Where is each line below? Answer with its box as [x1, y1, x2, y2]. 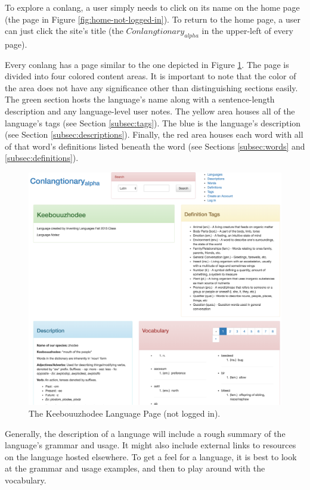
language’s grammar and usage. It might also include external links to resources [5, 439, 296, 451]
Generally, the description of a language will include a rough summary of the [5, 427, 286, 439]
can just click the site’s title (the [5, 24, 123, 37]
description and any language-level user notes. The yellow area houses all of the [5, 104, 295, 117]
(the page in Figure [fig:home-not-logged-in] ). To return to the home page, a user [5, 13, 300, 25]
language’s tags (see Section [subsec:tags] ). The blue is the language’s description [5, 116, 301, 129]
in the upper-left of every [201, 24, 293, 37]
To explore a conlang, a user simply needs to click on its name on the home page [5, 1, 300, 13]
